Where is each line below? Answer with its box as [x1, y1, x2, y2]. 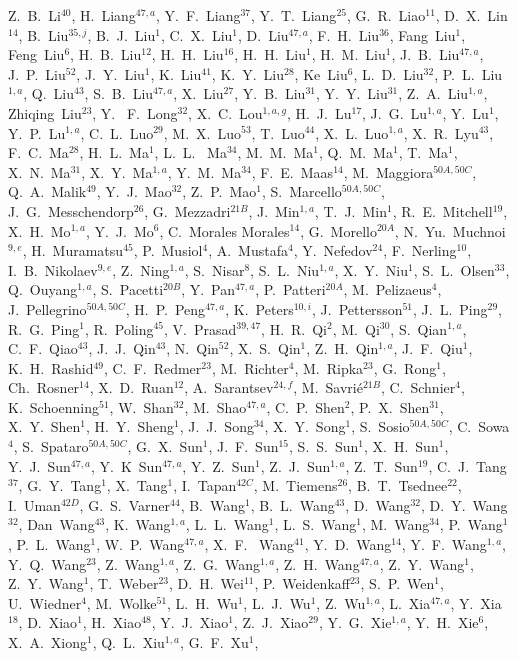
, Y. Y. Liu [315, 83, 388, 104]
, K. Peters [225, 298, 294, 319]
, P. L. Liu [434, 63, 503, 84]
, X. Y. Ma [81, 161, 153, 182]
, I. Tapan [173, 475, 237, 496]
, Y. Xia [450, 592, 502, 613]
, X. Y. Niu [334, 259, 408, 280]
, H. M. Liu [311, 44, 386, 65]
